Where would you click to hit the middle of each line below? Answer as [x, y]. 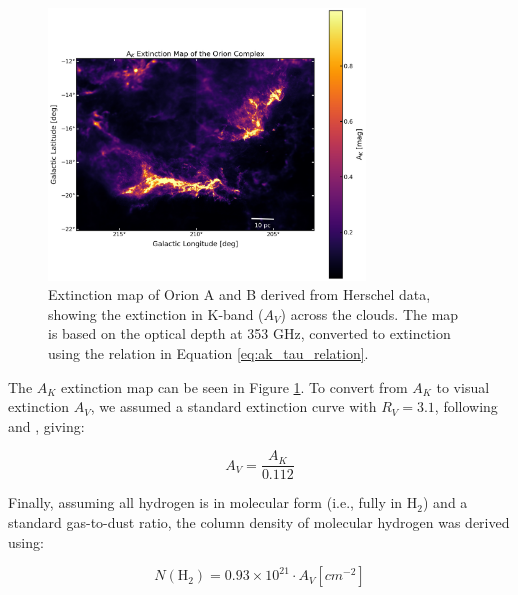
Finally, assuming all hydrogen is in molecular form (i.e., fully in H [213, 502]
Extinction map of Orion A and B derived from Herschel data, [239, 294]
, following [466, 406]
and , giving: [46, 425]
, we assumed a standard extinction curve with [233, 406]
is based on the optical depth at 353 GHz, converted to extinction [249, 333]
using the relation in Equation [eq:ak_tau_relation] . [208, 353]
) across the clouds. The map [369, 313]
